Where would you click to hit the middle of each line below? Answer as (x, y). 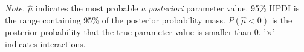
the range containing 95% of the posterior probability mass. (115, 19)
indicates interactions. (45, 43)
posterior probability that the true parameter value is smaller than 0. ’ (136, 31)
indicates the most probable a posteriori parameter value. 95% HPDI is (167, 8)
